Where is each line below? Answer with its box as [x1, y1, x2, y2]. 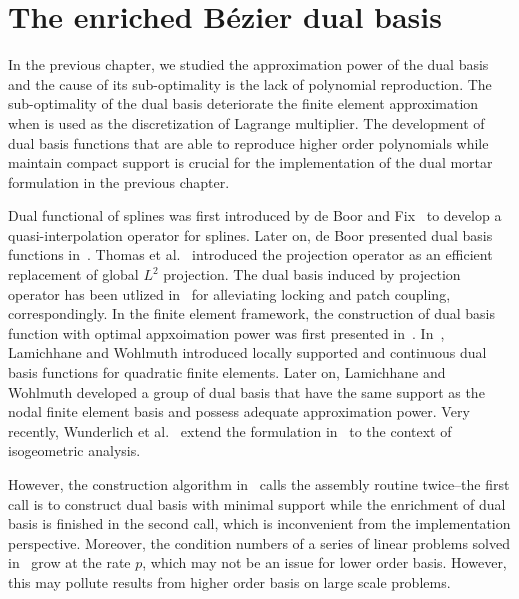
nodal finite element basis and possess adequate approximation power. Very [8, 401, 470, 422]
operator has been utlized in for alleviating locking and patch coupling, [8, 283, 451, 304]
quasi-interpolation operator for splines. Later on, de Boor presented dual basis [8, 224, 493, 245]
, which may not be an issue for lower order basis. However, [142, 552, 507, 573]
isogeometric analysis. [8, 440, 141, 461]
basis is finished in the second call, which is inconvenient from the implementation [8, 513, 511, 534]
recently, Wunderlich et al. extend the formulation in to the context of [8, 420, 452, 441]
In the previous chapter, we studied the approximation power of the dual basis [8, 54, 489, 75]
